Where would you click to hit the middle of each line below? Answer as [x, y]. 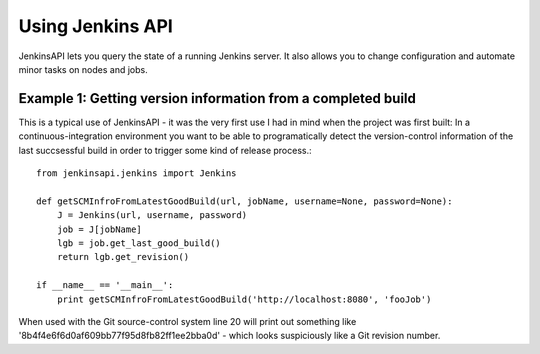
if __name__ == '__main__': [105, 285]
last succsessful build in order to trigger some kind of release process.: [165, 150]
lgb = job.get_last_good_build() [139, 243]
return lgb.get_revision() [123, 257]
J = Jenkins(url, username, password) [152, 215]
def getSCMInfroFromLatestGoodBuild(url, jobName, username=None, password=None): [244, 201]
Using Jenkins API [96, 26]
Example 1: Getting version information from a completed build [217, 98]
